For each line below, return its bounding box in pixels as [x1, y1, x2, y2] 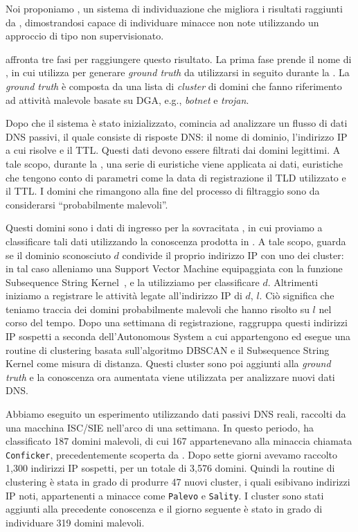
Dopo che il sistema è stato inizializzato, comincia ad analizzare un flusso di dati [6, 116, 348, 130]
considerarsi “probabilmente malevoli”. [6, 197, 168, 211]
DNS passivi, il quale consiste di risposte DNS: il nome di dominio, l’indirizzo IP [6, 129, 348, 143]
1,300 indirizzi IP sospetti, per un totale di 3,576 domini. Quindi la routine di [6, 461, 335, 475]
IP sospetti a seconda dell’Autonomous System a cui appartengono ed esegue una [6, 329, 351, 344]
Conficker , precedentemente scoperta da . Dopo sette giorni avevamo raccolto [6, 447, 338, 461]
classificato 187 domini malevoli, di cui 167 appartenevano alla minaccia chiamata [6, 434, 352, 448]
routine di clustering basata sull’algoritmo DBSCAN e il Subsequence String [6, 342, 330, 357]
